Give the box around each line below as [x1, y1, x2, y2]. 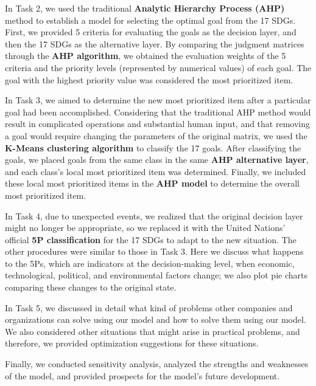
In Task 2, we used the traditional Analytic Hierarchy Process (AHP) [5, 2, 285, 14]
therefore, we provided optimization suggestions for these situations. [5, 337, 259, 350]
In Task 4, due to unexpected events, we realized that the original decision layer [5, 209, 303, 222]
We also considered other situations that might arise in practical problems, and [5, 325, 300, 337]
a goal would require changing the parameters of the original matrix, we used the [5, 129, 307, 142]
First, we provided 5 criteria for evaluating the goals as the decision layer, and [5, 26, 297, 38]
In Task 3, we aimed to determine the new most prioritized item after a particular [5, 94, 311, 106]
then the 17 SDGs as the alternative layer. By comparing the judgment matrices [5, 37, 304, 50]
